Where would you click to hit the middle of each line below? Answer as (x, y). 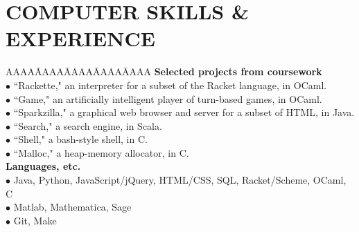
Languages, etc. (43, 166)
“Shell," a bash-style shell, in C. (80, 139)
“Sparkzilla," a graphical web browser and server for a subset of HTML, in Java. (184, 112)
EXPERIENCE (80, 38)
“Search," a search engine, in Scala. (88, 125)
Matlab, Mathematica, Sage (72, 207)
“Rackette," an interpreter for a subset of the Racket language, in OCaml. (170, 85)
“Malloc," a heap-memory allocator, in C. (101, 152)
